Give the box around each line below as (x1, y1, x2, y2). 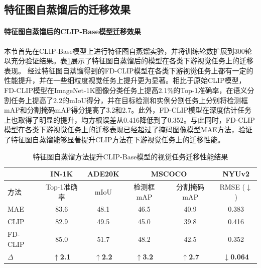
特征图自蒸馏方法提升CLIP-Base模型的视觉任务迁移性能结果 (33, 151, 228, 161)
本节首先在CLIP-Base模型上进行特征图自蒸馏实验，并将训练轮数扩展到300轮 (4, 45, 252, 56)
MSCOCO (151, 168, 187, 179)
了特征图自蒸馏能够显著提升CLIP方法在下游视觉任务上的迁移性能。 (4, 134, 225, 144)
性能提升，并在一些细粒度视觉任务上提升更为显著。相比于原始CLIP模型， (4, 75, 246, 85)
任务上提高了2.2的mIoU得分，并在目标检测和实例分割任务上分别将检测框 (11, 95, 248, 105)
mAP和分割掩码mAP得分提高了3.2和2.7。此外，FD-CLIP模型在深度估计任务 (4, 105, 252, 115)
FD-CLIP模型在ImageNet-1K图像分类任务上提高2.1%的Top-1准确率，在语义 (4, 84, 247, 95)
